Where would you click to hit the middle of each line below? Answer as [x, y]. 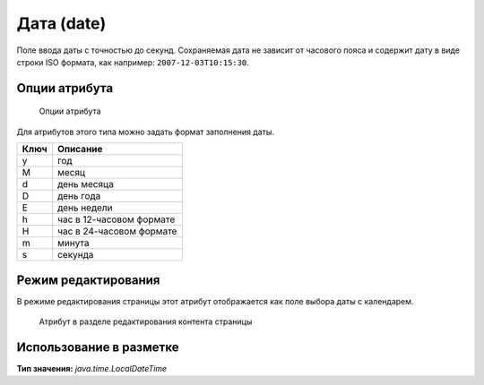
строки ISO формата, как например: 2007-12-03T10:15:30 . [133, 62]
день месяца [85, 184]
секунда [75, 255]
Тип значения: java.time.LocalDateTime [92, 368]
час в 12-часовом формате [116, 219]
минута [73, 244]
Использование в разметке [98, 347]
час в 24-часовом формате [117, 231]
